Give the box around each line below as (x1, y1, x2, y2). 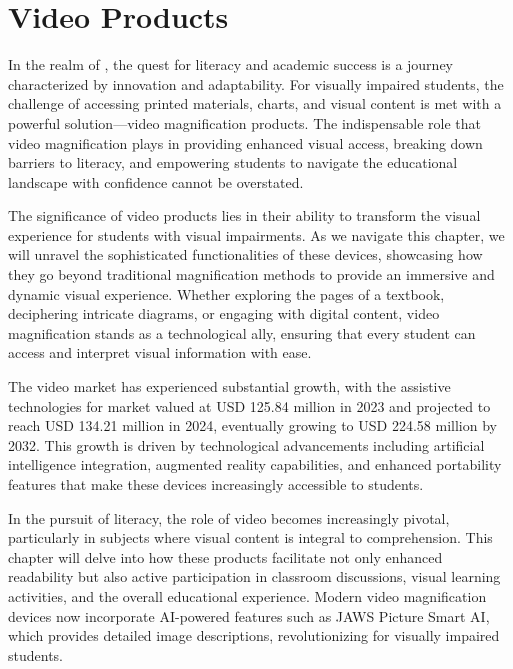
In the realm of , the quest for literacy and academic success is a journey (8, 54, 453, 75)
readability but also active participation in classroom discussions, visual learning (8, 566, 501, 587)
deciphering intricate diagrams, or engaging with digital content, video (8, 303, 440, 324)
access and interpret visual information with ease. (8, 342, 312, 363)
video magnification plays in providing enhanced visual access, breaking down (8, 132, 483, 153)
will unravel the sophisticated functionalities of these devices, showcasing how (8, 244, 483, 265)
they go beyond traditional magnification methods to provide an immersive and (8, 264, 495, 285)
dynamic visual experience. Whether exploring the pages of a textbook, (8, 283, 445, 304)
